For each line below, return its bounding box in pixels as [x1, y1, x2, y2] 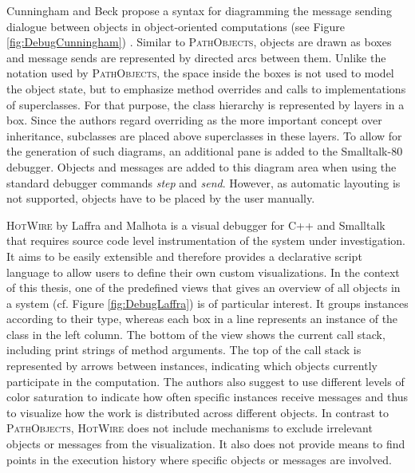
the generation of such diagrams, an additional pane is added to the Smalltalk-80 [6, 143, 403, 160]
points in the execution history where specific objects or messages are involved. [6, 451, 392, 467]
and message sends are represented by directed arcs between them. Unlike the [6, 49, 386, 65]
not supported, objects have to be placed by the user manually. [6, 190, 315, 207]
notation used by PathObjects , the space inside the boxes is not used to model [6, 65, 394, 81]
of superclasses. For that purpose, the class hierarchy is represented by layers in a [6, 96, 405, 112]
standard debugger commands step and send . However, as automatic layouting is [6, 174, 401, 191]
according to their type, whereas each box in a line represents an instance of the [6, 310, 398, 327]
